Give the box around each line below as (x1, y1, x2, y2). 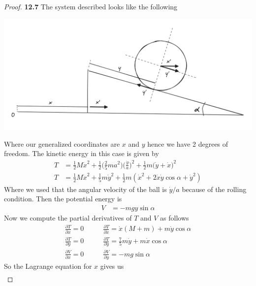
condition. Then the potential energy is (4, 193, 122, 204)
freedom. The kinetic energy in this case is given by (4, 148, 159, 159)
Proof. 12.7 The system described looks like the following (4, 1, 178, 11)
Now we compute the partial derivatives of (4, 213, 132, 223)
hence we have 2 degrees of (147, 138, 228, 149)
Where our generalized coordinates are (4, 138, 120, 149)
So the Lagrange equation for (4, 261, 92, 271)
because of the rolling (182, 184, 247, 194)
